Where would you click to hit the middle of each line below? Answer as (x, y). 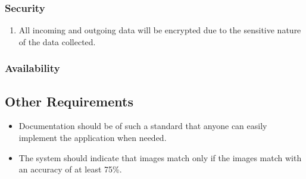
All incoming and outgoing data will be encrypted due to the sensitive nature (160, 30)
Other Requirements (69, 101)
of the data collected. (57, 41)
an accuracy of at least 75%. (70, 169)
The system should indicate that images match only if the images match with (160, 157)
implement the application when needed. (93, 138)
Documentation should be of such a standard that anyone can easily (143, 126)
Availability (32, 68)
